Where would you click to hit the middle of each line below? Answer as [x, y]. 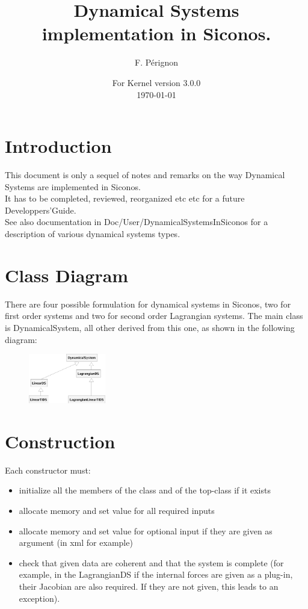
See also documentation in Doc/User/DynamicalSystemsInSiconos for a [137, 222]
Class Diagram [67, 275]
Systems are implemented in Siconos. [73, 186]
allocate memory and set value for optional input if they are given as [146, 530]
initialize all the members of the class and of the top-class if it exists [145, 490]
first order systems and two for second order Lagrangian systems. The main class [154, 316]
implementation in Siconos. [156, 33]
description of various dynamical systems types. [93, 233]
